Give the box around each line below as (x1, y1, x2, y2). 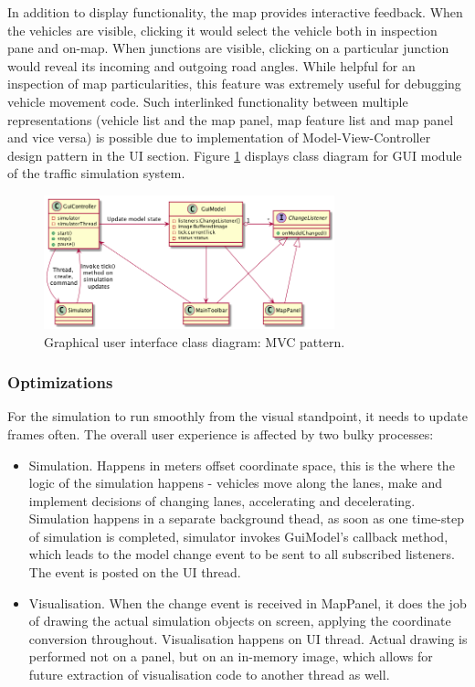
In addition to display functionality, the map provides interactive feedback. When (7, 3, 463, 21)
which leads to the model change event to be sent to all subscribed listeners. (28, 544, 455, 564)
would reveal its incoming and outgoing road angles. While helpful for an (7, 56, 416, 75)
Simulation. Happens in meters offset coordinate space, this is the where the (28, 455, 455, 474)
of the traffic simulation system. (7, 164, 185, 183)
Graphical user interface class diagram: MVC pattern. (44, 332, 345, 351)
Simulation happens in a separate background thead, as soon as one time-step (28, 509, 464, 528)
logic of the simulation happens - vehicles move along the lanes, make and (28, 473, 442, 492)
